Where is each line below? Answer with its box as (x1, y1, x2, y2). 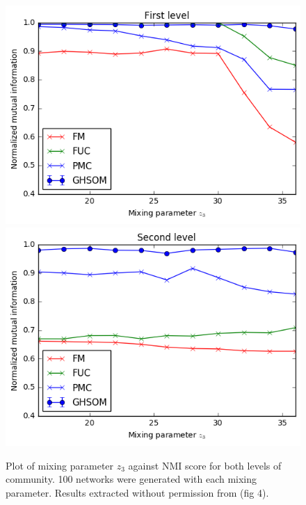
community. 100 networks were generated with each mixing (6, 472, 257, 486)
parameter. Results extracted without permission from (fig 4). (6, 485, 269, 499)
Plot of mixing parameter (6, 458, 114, 472)
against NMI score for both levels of (128, 458, 282, 472)
